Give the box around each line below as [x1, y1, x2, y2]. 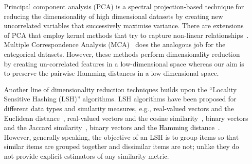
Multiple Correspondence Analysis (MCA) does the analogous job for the [4, 39, 226, 49]
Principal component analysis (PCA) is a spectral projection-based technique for [4, 1, 244, 11]
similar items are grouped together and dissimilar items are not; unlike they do [4, 141, 239, 151]
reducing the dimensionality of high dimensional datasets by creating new [4, 11, 223, 21]
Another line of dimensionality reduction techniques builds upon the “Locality [4, 84, 237, 94]
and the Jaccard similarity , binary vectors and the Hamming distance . [4, 122, 220, 132]
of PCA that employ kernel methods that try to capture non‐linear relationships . [4, 30, 249, 40]
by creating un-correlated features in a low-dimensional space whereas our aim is [4, 58, 244, 68]
